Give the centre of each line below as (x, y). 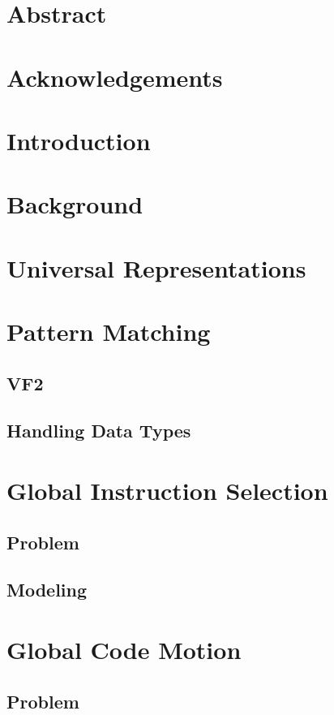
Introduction (79, 140)
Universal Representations (156, 267)
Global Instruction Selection (167, 490)
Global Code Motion (124, 649)
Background (75, 204)
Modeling (47, 590)
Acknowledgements (115, 77)
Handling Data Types (99, 431)
